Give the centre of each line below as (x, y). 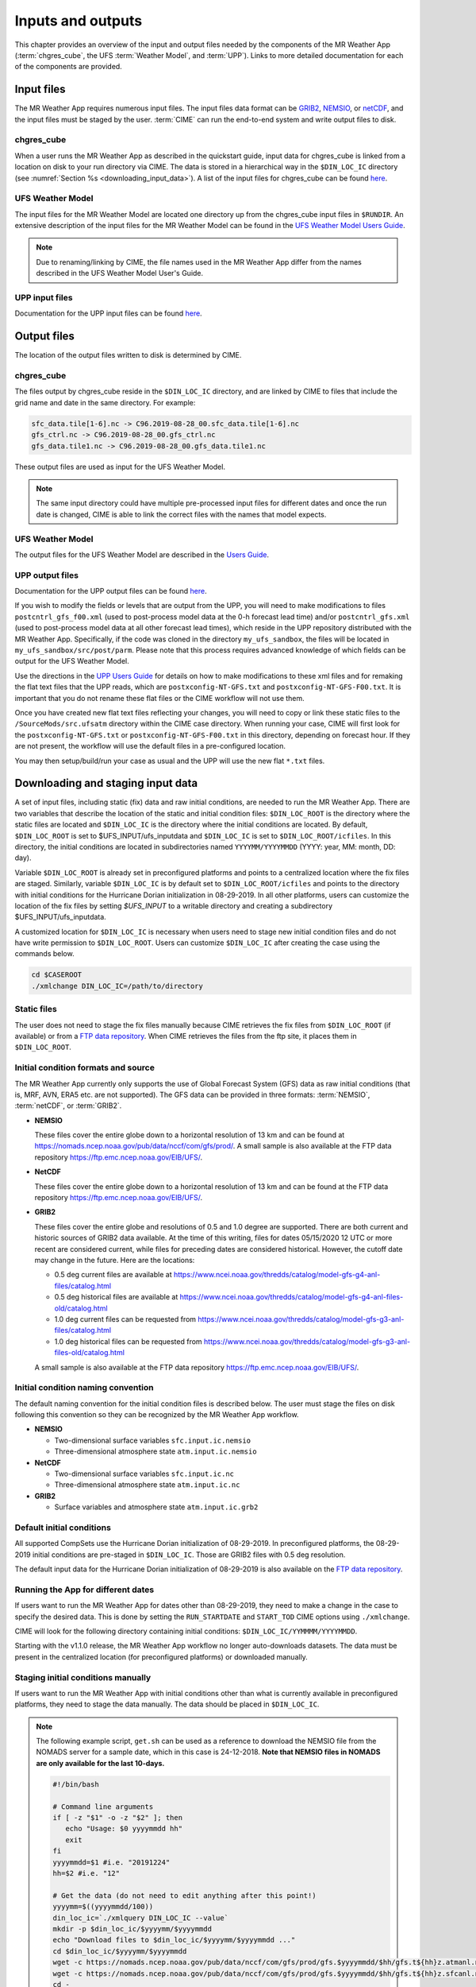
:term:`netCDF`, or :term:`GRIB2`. (68, 1106)
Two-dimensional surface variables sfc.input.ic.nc (144, 1474)
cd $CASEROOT (57, 975)
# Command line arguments (103, 1807)
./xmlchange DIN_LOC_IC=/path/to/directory (117, 986)
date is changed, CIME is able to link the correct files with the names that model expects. (181, 514)
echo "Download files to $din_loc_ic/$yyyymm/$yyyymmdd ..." (174, 1940)
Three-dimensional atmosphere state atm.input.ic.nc (147, 1485)
